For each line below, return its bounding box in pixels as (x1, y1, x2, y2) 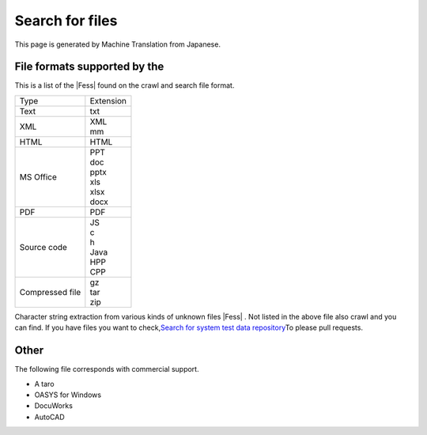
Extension (89, 95, 127, 106)
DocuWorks (34, 401, 73, 410)
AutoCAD (34, 412, 65, 422)
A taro (34, 379, 55, 388)
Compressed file (19, 286, 81, 297)
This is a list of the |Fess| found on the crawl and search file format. (14, 81, 235, 90)
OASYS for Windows (34, 390, 102, 399)
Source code (19, 241, 67, 252)
